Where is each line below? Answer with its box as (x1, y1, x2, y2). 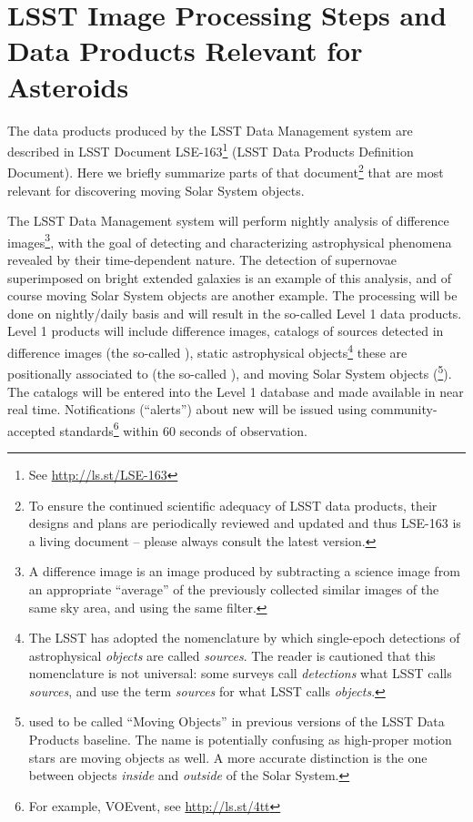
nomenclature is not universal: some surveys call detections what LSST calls (28, 664, 452, 683)
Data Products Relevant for (7, 32, 363, 69)
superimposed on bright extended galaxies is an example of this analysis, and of (7, 268, 451, 287)
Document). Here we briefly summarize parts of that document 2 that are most (7, 160, 444, 181)
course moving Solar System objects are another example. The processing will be (7, 286, 458, 305)
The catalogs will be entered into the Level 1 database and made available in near (7, 381, 464, 401)
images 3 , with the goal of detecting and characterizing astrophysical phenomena (7, 229, 452, 251)
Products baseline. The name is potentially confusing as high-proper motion (28, 730, 452, 749)
